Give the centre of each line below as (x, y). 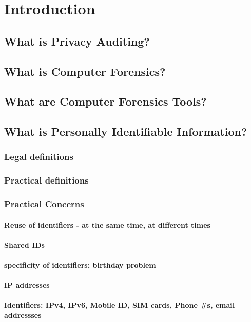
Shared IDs (24, 244)
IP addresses (27, 285)
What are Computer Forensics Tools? (105, 101)
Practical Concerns (44, 204)
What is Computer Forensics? (85, 71)
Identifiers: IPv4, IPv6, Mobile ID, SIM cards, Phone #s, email (120, 305)
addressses (23, 315)
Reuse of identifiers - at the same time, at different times (107, 224)
